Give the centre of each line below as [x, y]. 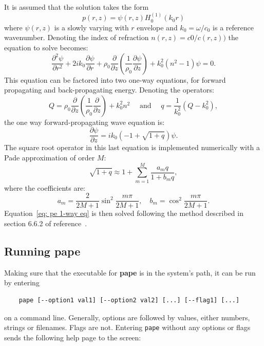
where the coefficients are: [45, 187]
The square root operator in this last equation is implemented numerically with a [132, 147]
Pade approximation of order [50, 158]
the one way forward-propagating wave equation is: [84, 122]
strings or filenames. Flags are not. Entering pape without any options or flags [127, 327]
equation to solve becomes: [46, 48]
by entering [22, 283]
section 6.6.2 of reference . [46, 223]
